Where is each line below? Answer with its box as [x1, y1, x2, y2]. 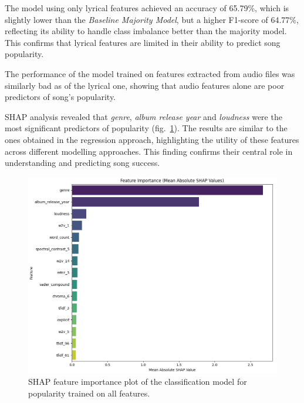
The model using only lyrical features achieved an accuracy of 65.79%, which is [5, 2, 289, 14]
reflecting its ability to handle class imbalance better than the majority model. [5, 25, 287, 37]
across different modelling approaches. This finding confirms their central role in [5, 145, 293, 157]
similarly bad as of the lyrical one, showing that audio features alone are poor [5, 79, 285, 91]
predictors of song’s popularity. [5, 91, 116, 103]
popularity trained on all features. [28, 387, 150, 399]
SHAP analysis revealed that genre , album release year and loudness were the [5, 110, 282, 122]
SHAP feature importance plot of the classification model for [28, 375, 247, 388]
